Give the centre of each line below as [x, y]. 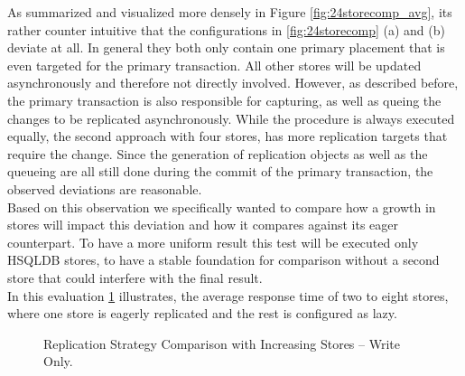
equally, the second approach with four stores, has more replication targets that [228, 136]
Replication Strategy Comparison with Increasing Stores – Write [222, 343]
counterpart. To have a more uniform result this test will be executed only [213, 242]
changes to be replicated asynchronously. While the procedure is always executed [231, 118]
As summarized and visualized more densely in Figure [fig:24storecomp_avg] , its [230, 12]
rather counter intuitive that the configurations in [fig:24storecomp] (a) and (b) [226, 29]
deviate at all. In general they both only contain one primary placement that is [226, 47]
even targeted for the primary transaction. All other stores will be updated [214, 65]
